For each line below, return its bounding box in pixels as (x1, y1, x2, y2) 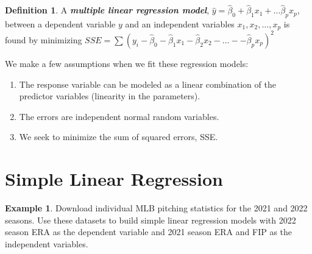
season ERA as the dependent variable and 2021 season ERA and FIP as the (5, 225, 292, 238)
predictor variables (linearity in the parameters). (19, 90, 200, 102)
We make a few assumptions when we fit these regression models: (5, 57, 249, 69)
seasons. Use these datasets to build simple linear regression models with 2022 (5, 213, 296, 226)
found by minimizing (5, 33, 82, 46)
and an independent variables (125, 18, 235, 30)
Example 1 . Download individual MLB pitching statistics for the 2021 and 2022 (5, 202, 308, 214)
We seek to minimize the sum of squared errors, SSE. (19, 130, 218, 143)
